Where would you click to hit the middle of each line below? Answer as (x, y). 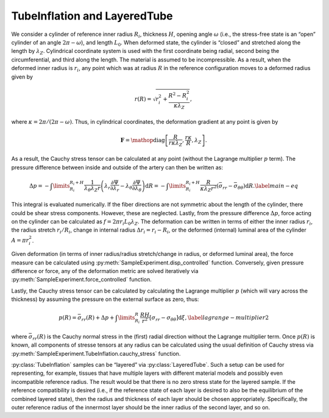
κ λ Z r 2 (208, 188)
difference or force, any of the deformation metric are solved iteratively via (105, 271)
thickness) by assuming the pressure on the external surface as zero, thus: (105, 299)
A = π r (20, 240)
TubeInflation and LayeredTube (92, 16)
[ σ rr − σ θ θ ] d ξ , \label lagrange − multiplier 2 (209, 319)
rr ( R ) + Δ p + (98, 319)
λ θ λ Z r (92, 189)
